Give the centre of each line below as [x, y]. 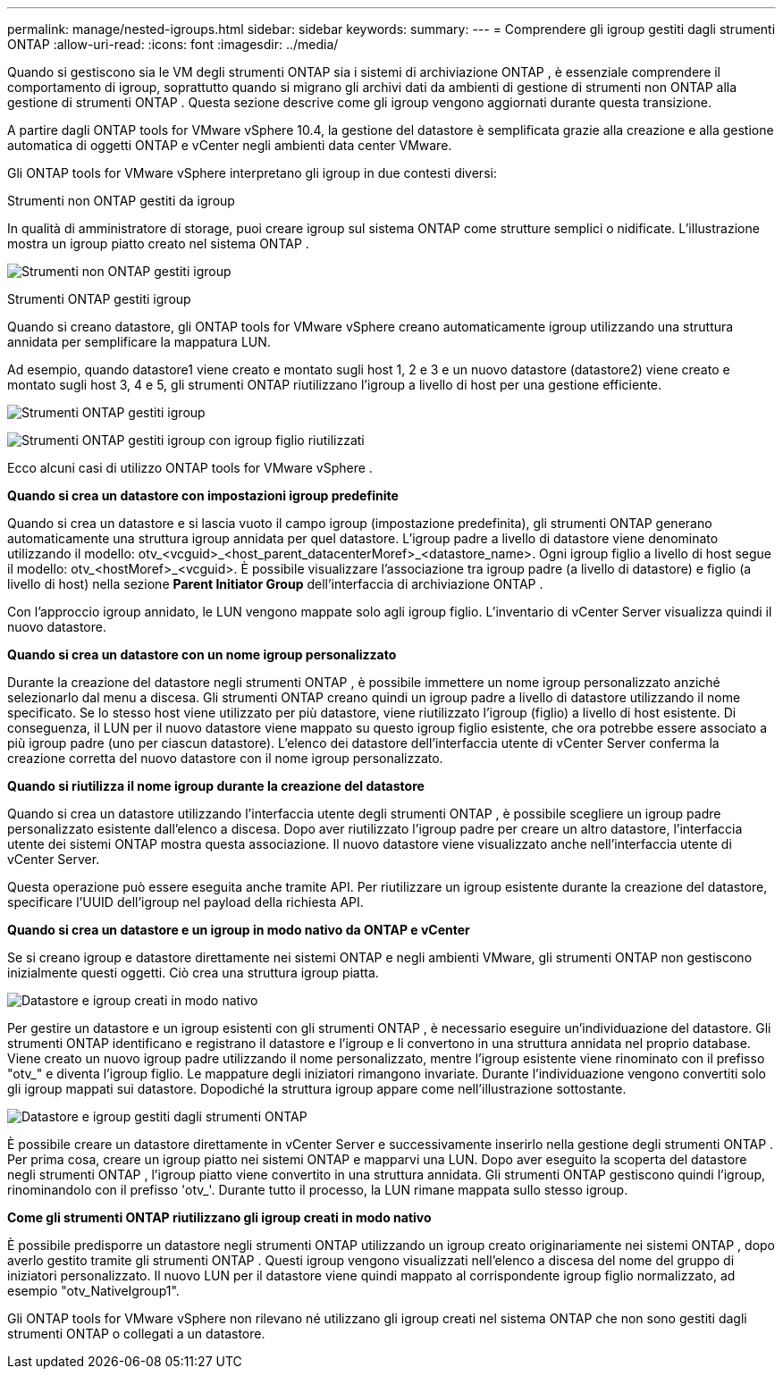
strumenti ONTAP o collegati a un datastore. [136, 1334]
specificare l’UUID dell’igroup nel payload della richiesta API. [185, 902]
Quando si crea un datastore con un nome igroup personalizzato [202, 654]
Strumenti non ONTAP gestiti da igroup [121, 201]
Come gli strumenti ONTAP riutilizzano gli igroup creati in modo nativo [219, 1217]
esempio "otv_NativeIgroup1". [93, 1291]
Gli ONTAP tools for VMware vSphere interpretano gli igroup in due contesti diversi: [252, 173]
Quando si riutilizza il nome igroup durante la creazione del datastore [216, 786]
